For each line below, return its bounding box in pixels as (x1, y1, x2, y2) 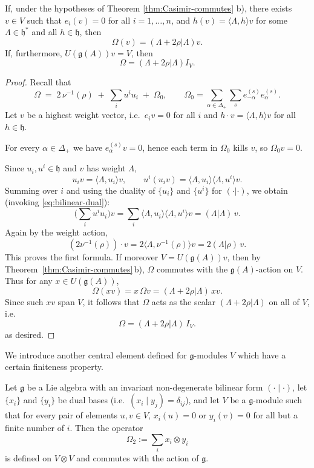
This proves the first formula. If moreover (5, 250, 159, 263)
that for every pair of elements (5, 409, 118, 421)
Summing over (5, 183, 58, 196)
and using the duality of (66, 183, 155, 196)
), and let (185, 394, 220, 406)
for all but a (253, 409, 298, 421)
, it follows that (82, 295, 140, 308)
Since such (5, 295, 44, 308)
